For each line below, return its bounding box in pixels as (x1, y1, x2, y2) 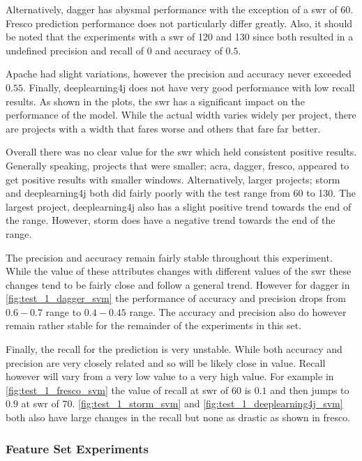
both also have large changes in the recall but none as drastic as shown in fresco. (6, 410, 351, 425)
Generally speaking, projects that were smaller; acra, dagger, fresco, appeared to (6, 158, 349, 172)
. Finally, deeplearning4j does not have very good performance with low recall (22, 80, 355, 94)
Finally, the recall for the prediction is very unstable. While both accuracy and (6, 342, 342, 356)
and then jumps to (270, 382, 349, 397)
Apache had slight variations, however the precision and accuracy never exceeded (6, 66, 352, 81)
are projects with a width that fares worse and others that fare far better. (6, 121, 321, 135)
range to (45, 304, 82, 319)
